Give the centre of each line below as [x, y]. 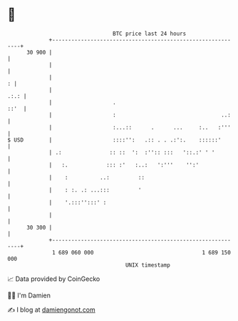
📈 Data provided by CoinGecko [54, 279]
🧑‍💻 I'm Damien [29, 295]
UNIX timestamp [148, 265]
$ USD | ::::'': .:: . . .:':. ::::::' [114, 140]
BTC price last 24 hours [150, 34]
